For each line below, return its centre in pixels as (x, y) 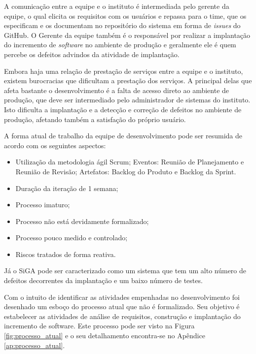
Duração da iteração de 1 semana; (67, 188)
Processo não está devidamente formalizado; (82, 221)
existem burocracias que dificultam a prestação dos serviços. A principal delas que (128, 80)
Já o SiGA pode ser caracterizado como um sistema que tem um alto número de (125, 271)
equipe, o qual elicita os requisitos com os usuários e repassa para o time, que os (125, 16)
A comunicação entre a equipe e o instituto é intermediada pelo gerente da (117, 6)
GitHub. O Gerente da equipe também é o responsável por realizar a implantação (127, 35)
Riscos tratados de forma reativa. (66, 254)
